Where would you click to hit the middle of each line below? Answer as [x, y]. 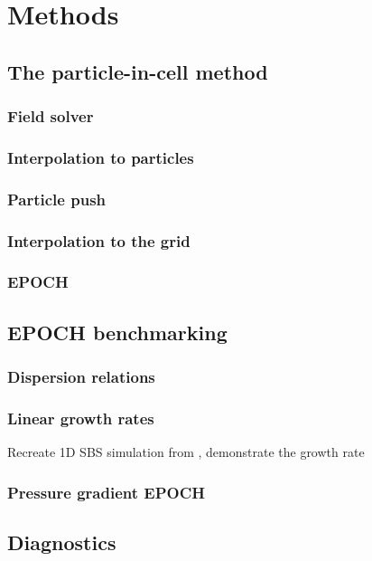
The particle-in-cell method [138, 71]
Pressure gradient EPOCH [106, 492]
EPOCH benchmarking [117, 332]
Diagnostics [62, 542]
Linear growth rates [81, 418]
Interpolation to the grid [99, 240]
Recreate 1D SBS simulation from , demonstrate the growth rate [186, 452]
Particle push [57, 199]
